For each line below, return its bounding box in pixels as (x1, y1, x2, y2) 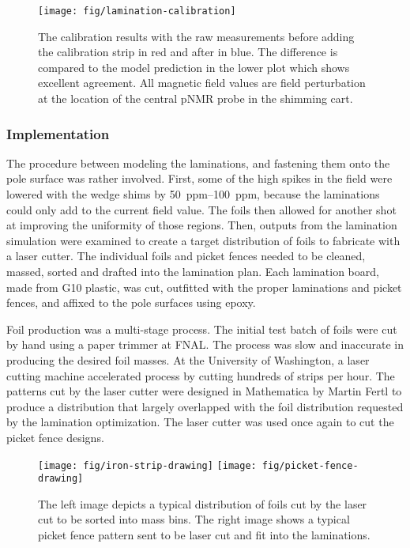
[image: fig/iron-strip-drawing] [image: (38, 459, 257, 471)
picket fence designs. (6, 429, 104, 445)
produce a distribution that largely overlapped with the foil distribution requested (6, 398, 404, 414)
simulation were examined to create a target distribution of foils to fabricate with (6, 232, 401, 248)
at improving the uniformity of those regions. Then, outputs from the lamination (6, 217, 397, 233)
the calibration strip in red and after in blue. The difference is (38, 43, 338, 60)
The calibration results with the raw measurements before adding (38, 28, 355, 44)
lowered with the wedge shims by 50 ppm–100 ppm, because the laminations (6, 186, 380, 202)
